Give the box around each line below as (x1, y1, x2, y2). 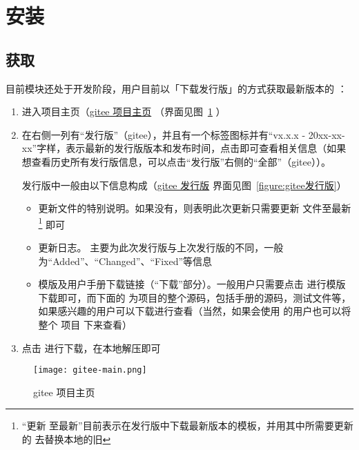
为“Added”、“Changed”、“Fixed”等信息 (38, 253, 213, 268)
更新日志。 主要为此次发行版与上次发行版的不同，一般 (38, 239, 284, 254)
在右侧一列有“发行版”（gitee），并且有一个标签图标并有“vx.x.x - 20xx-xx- (21, 127, 345, 141)
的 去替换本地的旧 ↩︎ (21, 431, 111, 446)
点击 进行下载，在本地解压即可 (21, 340, 161, 355)
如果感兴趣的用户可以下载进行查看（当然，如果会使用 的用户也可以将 (38, 304, 351, 318)
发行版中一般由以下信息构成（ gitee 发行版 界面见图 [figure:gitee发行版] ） (21, 177, 347, 192)
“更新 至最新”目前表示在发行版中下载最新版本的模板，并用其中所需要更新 (21, 418, 353, 433)
